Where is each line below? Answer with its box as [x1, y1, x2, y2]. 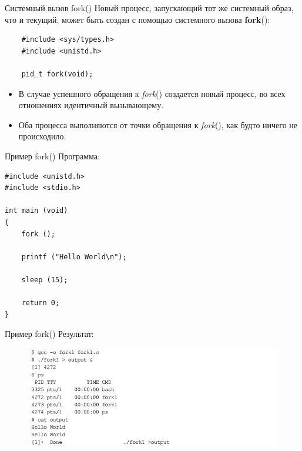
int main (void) [5, 206, 68, 215]
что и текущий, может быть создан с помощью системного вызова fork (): [5, 13, 270, 25]
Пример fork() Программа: [5, 149, 100, 162]
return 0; [21, 299, 60, 308]
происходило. [18, 130, 66, 142]
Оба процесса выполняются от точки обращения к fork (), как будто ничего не [18, 118, 298, 131]
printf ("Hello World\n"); [21, 252, 127, 261]
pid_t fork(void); [21, 69, 93, 78]
